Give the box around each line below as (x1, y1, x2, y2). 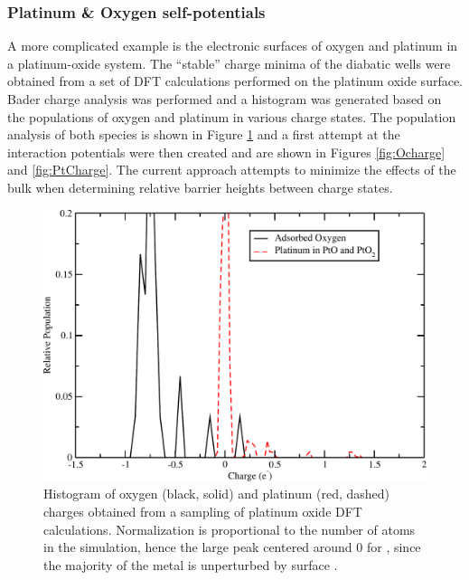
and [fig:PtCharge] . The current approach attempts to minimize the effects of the (7, 160, 456, 179)
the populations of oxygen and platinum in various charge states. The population (7, 107, 456, 126)
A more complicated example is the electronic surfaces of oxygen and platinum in (7, 36, 458, 55)
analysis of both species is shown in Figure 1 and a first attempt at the (7, 125, 400, 144)
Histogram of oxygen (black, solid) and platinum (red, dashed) (43, 484, 390, 503)
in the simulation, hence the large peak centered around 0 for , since (43, 537, 421, 556)
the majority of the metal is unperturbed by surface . (43, 555, 338, 574)
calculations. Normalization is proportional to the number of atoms (43, 519, 416, 538)
